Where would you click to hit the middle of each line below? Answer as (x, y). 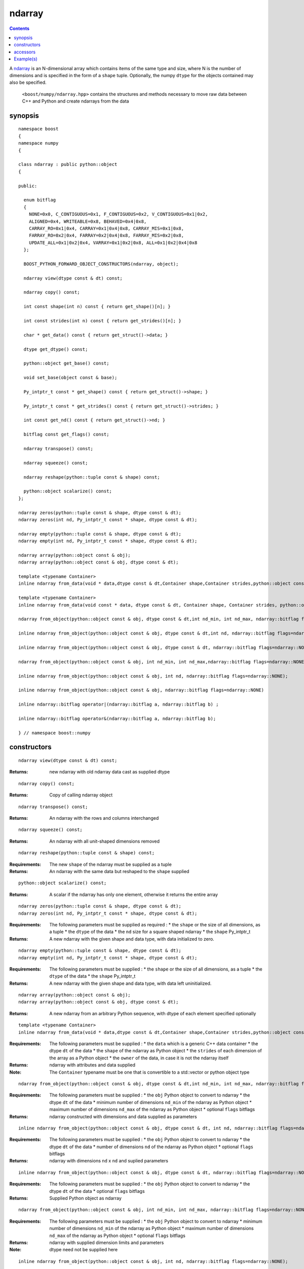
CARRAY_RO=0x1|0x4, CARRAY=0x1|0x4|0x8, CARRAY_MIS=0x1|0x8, (106, 228)
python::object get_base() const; (66, 363)
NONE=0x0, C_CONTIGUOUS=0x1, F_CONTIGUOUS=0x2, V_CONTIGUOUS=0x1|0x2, (118, 214)
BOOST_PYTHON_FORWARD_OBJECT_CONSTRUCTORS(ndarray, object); (101, 264)
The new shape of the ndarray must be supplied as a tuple (110, 864)
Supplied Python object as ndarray (85, 1198)
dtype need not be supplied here (84, 1250)
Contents (20, 28)
